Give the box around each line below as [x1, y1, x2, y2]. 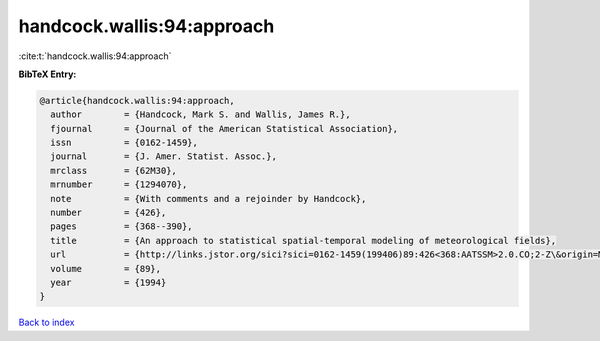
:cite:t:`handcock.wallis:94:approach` [18, 50, 172, 62]
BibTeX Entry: [18, 68, 77, 80]
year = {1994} [50, 277, 167, 288]
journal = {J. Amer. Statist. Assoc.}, [50, 151, 277, 162]
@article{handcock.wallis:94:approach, [39, 95, 235, 106]
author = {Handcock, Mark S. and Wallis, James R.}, [50, 109, 351, 120]
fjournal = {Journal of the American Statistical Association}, [50, 123, 399, 134]
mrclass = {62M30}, [50, 165, 177, 176]
